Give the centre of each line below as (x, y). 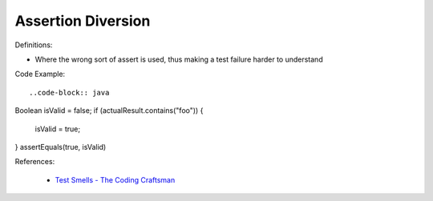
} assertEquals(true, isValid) (61, 147)
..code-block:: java (69, 92)
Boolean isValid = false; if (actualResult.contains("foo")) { (109, 111)
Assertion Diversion (83, 21)
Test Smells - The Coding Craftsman (115, 179)
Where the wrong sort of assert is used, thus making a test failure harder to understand (179, 59)
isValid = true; (57, 129)
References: (35, 162)
